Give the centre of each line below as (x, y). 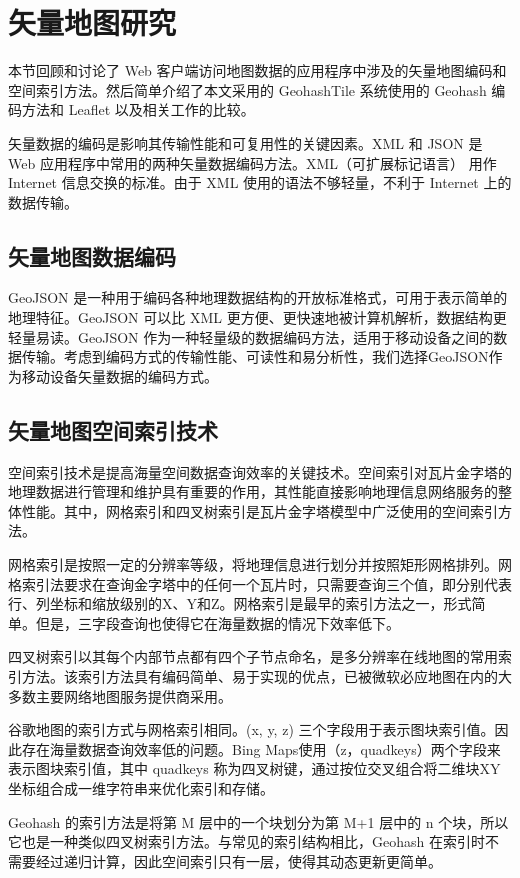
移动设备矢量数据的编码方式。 (119, 375)
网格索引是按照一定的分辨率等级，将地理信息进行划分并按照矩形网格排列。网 (260, 564)
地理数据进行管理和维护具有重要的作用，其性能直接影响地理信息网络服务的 (253, 491)
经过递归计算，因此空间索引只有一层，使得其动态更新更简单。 (238, 860)
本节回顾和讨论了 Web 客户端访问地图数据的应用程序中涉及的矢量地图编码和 (257, 70)
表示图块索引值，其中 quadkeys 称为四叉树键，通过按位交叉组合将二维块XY (254, 768)
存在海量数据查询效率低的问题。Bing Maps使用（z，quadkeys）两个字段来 (261, 748)
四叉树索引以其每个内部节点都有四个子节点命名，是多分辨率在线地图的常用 (253, 656)
